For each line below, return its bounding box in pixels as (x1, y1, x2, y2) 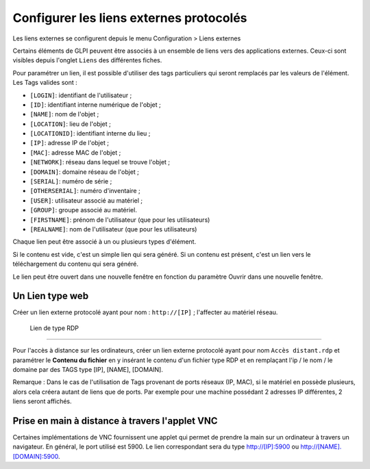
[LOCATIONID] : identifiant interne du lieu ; (29, 129, 151, 138)
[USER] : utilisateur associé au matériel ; (29, 196, 143, 205)
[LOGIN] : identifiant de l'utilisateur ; (29, 91, 132, 99)
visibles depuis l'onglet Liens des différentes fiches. (12, 56, 162, 64)
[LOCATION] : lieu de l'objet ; (29, 120, 111, 128)
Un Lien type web (12, 290, 89, 302)
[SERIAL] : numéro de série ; (29, 177, 112, 186)
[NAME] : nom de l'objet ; (29, 110, 99, 118)
